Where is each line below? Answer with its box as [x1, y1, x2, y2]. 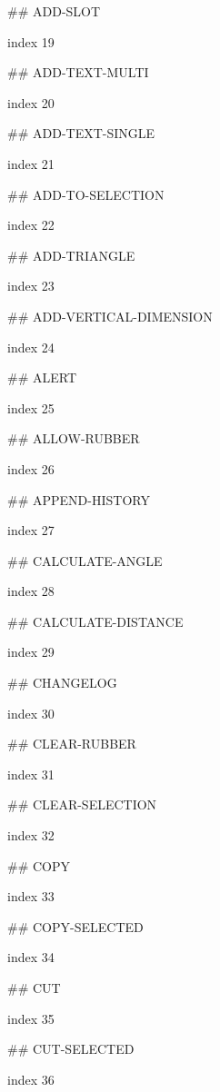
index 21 [7, 154, 55, 173]
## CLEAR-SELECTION [7, 795, 157, 814]
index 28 [7, 581, 55, 601]
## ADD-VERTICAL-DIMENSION [7, 306, 213, 325]
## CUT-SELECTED [7, 1039, 135, 1058]
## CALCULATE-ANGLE [7, 551, 163, 570]
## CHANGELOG [7, 673, 117, 692]
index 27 [7, 521, 55, 540]
